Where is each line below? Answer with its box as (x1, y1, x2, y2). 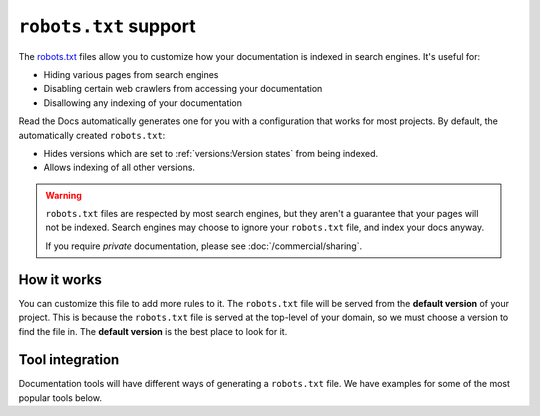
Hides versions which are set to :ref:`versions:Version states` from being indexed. (43, 147, 379, 159)
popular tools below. (18, 391, 102, 404)
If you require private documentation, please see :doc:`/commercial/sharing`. (45, 240, 363, 252)
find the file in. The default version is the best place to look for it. (18, 325, 288, 337)
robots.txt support (18, 15, 196, 37)
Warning (45, 189, 82, 201)
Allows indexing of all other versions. (43, 161, 195, 174)
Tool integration (18, 351, 120, 369)
